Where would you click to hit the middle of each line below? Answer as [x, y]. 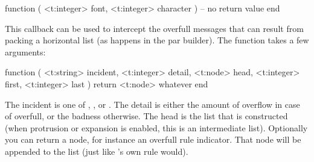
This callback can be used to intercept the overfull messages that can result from [154, 28]
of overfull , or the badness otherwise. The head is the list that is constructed [146, 116]
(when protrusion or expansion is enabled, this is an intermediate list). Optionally [156, 127]
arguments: [25, 51]
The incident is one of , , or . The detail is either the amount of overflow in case [152, 104]
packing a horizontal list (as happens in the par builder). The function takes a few [157, 40]
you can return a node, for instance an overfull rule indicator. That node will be [153, 139]
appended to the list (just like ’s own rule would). [97, 151]
